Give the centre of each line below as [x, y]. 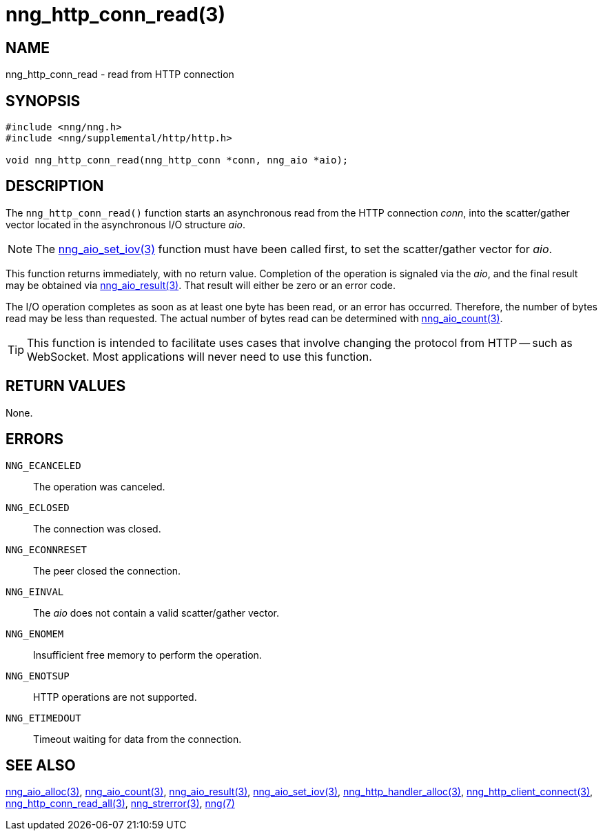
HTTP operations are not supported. [115, 697]
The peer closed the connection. [107, 570]
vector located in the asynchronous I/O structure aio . [126, 224]
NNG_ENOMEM [35, 634]
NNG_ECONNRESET [47, 549]
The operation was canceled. [99, 486]
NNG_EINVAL [35, 591]
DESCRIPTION [55, 186]
